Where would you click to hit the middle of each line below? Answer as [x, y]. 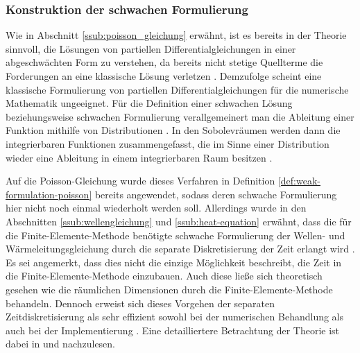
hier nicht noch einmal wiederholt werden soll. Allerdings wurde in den [156, 208]
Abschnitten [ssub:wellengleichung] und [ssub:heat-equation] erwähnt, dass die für [179, 221]
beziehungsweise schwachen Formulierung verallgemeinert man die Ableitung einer [180, 116]
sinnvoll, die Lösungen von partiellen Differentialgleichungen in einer [151, 48]
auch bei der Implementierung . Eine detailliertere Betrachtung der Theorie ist [173, 330]
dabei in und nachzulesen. [61, 344]
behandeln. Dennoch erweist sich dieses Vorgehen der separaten [140, 303]
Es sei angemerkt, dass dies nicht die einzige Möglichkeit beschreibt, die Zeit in [174, 262]
